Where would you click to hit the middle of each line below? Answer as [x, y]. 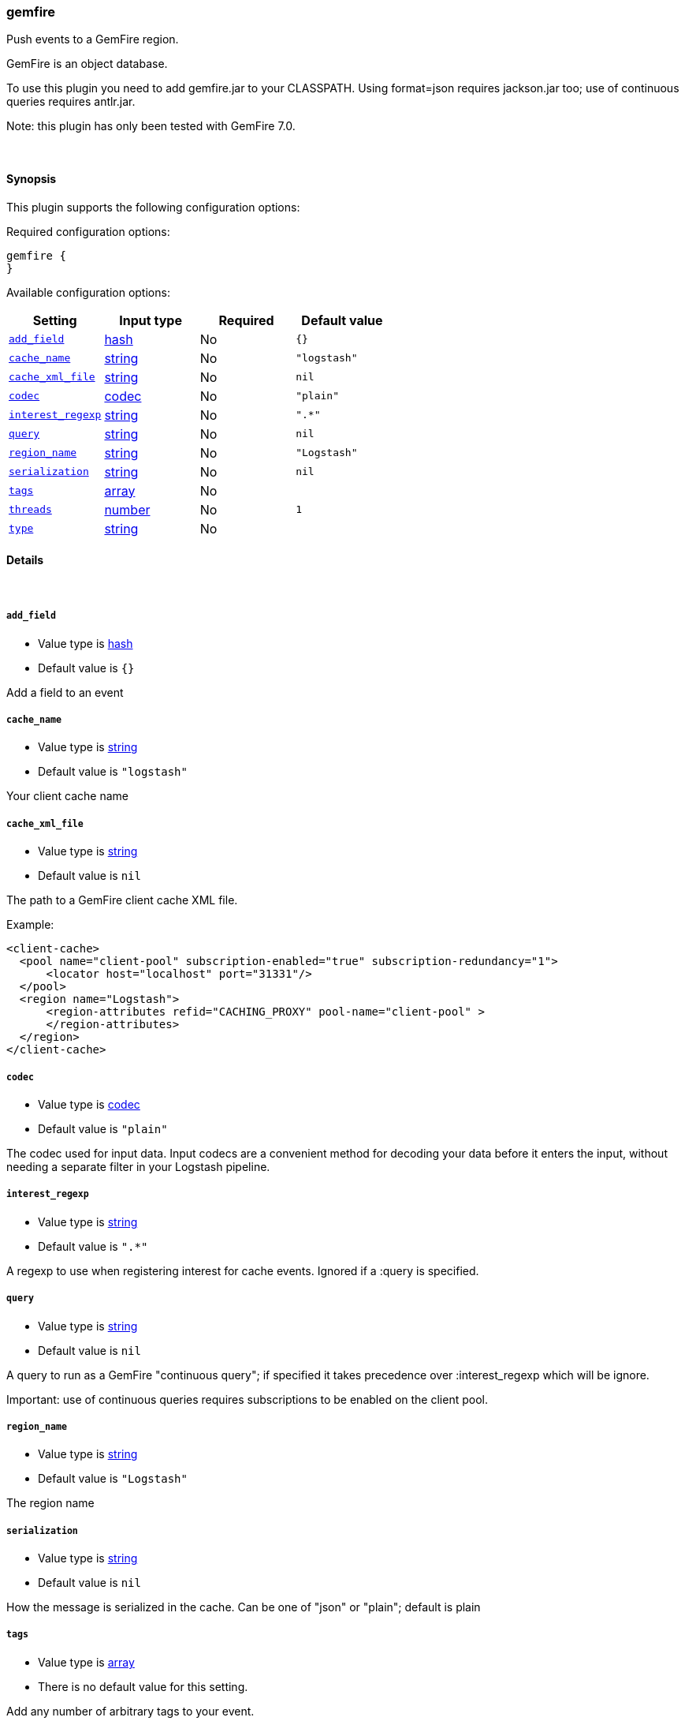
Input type [151, 320]
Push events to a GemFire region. [93, 39]
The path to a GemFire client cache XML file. [122, 900]
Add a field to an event [65, 692]
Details [25, 560]
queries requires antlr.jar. [71, 102]
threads [30, 510]
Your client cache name [67, 796]
